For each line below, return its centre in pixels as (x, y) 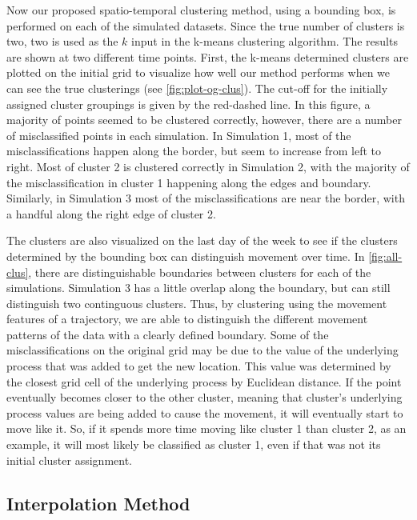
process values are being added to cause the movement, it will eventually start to (205, 412)
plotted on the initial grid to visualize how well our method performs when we (198, 72)
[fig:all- (385, 256)
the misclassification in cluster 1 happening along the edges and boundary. (189, 182)
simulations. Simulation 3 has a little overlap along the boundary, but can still (198, 288)
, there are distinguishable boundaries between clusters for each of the (200, 272)
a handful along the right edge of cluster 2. (111, 213)
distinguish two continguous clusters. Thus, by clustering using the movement (197, 303)
